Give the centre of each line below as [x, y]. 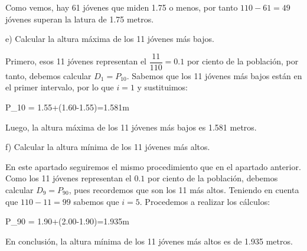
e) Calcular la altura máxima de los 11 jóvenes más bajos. [110, 39]
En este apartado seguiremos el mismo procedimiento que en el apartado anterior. [153, 166]
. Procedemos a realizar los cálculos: [205, 201]
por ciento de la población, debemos [213, 178]
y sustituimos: [162, 87]
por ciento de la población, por [243, 61]
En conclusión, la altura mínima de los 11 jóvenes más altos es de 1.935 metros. [149, 241]
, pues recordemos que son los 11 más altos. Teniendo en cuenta [184, 190]
